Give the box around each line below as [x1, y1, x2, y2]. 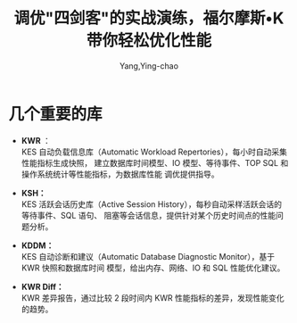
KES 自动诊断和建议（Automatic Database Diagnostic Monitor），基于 [21, 251, 276, 261]
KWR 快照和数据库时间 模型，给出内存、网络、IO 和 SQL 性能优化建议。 [21, 262, 285, 273]
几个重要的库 [8, 104, 103, 124]
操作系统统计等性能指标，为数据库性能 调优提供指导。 [21, 169, 219, 179]
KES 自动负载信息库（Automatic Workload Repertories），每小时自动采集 [21, 146, 287, 157]
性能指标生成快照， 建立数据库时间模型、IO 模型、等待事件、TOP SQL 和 [21, 157, 289, 168]
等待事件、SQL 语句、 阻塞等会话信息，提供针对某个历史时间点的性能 [21, 210, 276, 220]
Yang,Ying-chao [119, 60, 179, 71]
